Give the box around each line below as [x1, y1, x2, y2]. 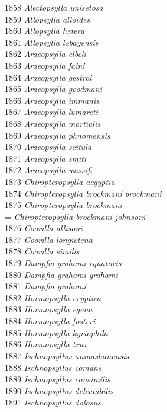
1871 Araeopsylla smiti [5, 152, 87, 164]
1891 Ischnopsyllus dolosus [5, 396, 101, 408]
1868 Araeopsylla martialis [5, 117, 100, 129]
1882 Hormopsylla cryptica [5, 291, 101, 304]
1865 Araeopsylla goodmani [5, 82, 102, 95]
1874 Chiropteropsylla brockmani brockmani [5, 187, 162, 199]
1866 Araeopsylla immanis [5, 94, 99, 106]
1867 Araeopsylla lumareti [5, 106, 98, 118]
